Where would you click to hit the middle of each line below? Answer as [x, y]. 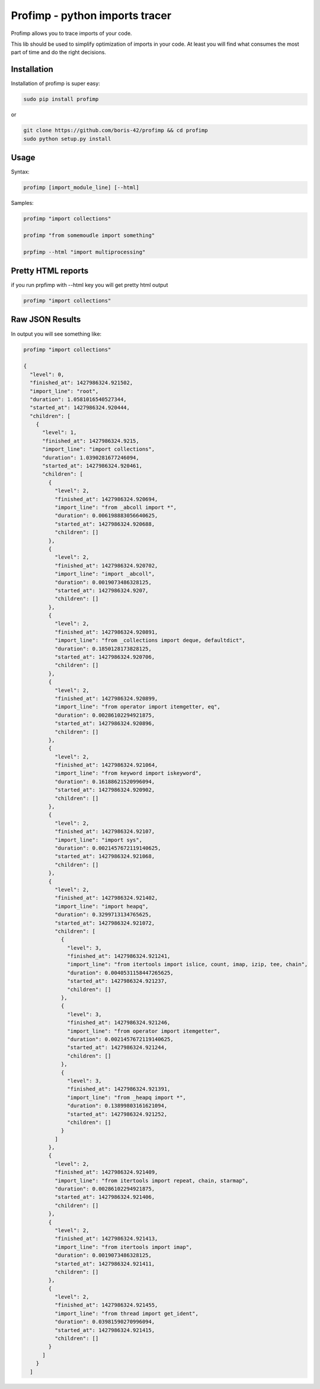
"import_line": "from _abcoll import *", [116, 507]
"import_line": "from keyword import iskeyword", [128, 773]
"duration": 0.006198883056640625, [106, 516]
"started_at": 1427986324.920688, [105, 524]
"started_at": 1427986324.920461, [92, 466]
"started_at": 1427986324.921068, [105, 856]
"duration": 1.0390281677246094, [91, 458]
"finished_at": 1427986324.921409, [106, 1172]
